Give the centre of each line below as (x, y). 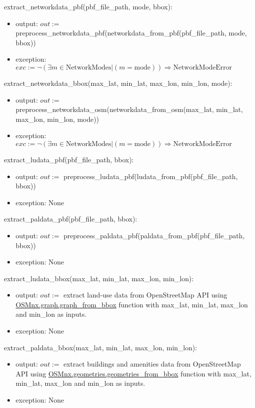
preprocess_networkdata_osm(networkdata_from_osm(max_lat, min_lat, (129, 109)
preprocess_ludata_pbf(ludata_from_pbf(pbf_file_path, (150, 176)
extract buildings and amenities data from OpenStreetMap (152, 364)
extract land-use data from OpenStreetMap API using (145, 295)
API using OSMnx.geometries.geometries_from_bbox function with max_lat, (133, 373)
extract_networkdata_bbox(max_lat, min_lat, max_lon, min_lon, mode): (118, 83)
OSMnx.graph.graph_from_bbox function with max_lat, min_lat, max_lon (132, 304)
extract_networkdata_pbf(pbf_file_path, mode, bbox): (88, 6)
